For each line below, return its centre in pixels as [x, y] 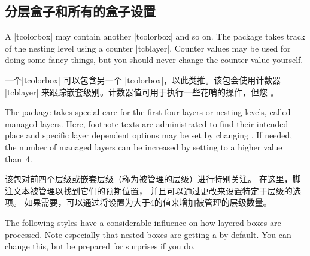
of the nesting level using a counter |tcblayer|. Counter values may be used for [148, 48]
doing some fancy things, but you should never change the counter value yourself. [154, 60]
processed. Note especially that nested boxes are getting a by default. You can [148, 234]
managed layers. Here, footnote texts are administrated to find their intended [147, 123]
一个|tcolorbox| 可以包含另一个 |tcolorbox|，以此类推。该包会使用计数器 [143, 79]
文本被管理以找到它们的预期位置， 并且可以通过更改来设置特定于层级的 [153, 190]
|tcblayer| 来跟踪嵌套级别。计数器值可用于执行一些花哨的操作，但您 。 [142, 91]
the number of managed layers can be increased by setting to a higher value [144, 147]
